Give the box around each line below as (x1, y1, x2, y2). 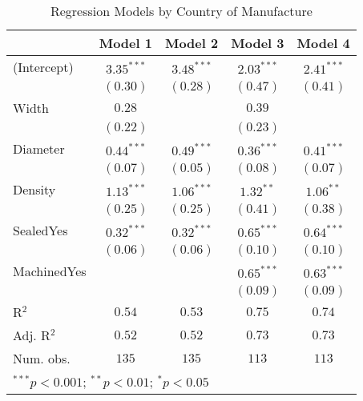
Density (13, 180, 56, 198)
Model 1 (99, 34, 152, 52)
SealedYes (13, 221, 68, 239)
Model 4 (296, 34, 350, 52)
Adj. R (13, 326, 50, 344)
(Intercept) (13, 58, 74, 76)
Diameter (13, 139, 65, 158)
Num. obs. (13, 349, 71, 367)
